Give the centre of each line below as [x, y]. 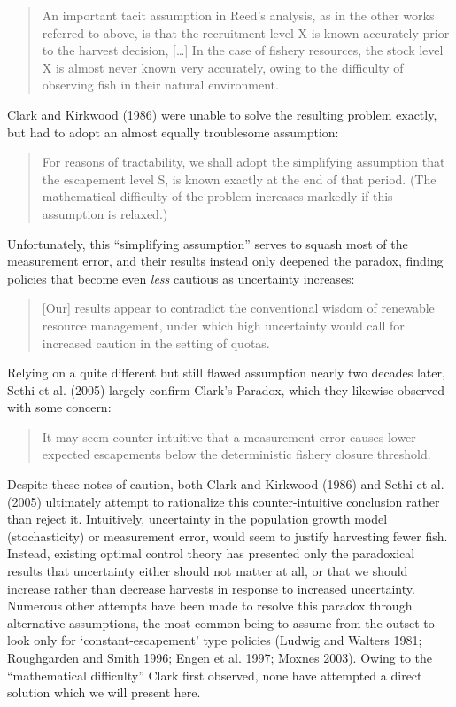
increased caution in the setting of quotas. [156, 342]
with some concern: [59, 407]
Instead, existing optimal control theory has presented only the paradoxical [211, 553]
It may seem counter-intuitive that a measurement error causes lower [229, 436]
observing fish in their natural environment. [160, 85]
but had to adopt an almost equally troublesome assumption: [173, 132]
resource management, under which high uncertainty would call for [223, 325]
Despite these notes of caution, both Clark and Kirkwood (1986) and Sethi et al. [226, 484]
